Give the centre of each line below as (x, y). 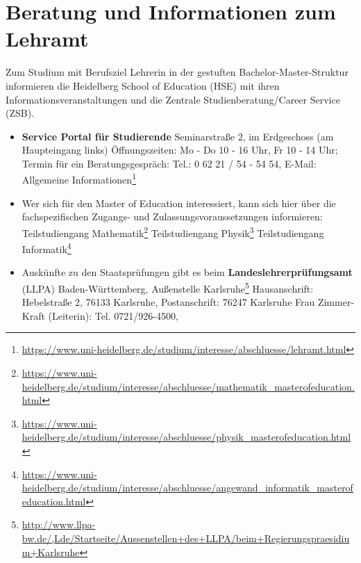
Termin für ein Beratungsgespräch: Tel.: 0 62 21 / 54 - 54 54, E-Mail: (169, 163)
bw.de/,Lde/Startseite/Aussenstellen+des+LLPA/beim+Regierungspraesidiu (186, 538)
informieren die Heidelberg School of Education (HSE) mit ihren (143, 85)
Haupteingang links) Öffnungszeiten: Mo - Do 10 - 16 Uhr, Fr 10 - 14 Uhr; (180, 150)
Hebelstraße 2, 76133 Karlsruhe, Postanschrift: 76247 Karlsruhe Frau (168, 302)
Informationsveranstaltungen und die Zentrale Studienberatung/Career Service (173, 99)
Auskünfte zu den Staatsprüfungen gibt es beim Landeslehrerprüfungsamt (187, 272)
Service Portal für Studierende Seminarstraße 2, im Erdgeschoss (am (178, 136)
